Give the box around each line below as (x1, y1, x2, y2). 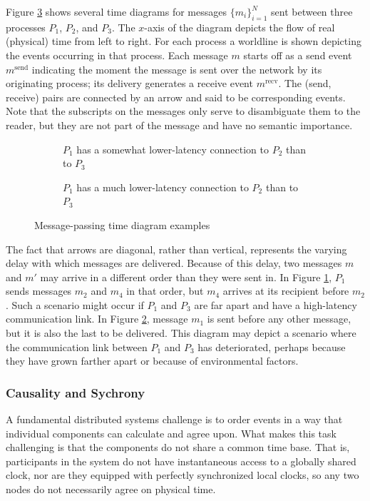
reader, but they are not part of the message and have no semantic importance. (6, 117, 353, 132)
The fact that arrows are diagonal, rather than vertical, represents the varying (6, 241, 347, 256)
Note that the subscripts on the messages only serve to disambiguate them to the (6, 103, 361, 118)
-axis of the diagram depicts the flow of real (144, 19, 335, 34)
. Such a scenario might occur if (6, 297, 144, 312)
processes (6, 19, 46, 34)
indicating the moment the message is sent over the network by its (31, 61, 322, 76)
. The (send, (278, 76, 332, 91)
